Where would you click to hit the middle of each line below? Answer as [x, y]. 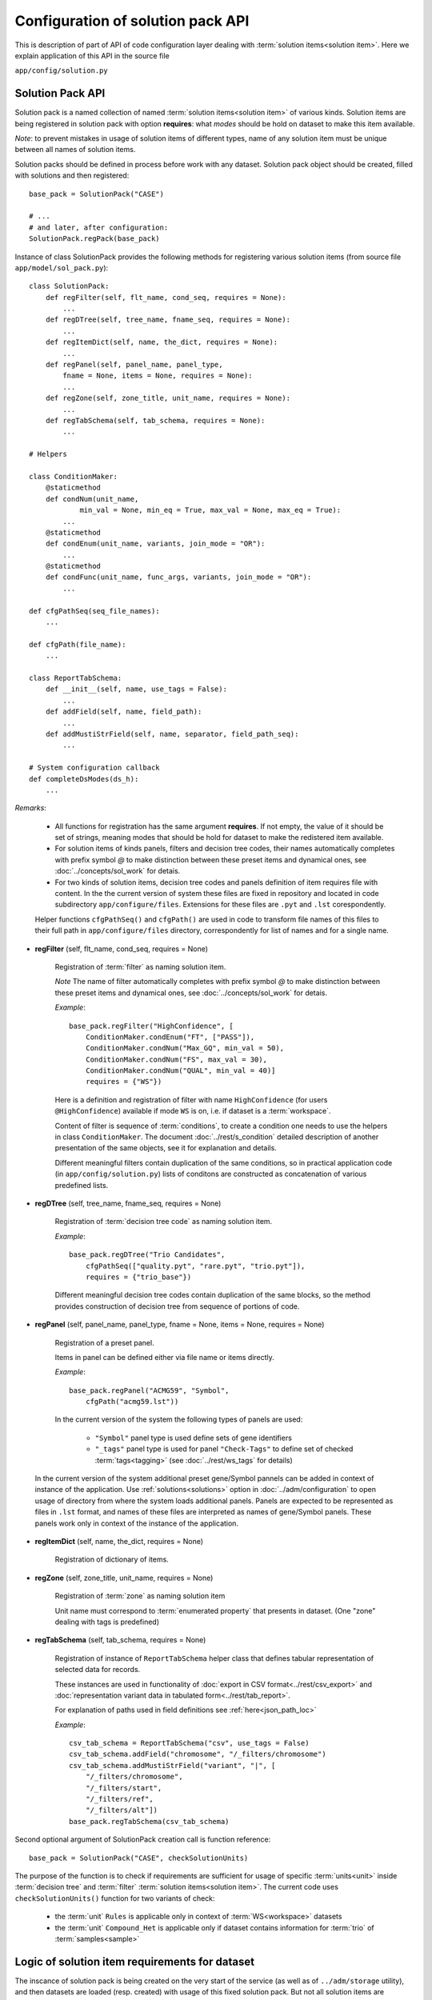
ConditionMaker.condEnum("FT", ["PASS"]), [170, 1037]
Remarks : [31, 808]
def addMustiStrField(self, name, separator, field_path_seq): [172, 734]
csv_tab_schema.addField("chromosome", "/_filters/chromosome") [198, 1754]
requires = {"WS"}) [124, 1082]
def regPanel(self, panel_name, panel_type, [134, 365]
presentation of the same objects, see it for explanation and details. [166, 1148]
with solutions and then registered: [72, 175]
